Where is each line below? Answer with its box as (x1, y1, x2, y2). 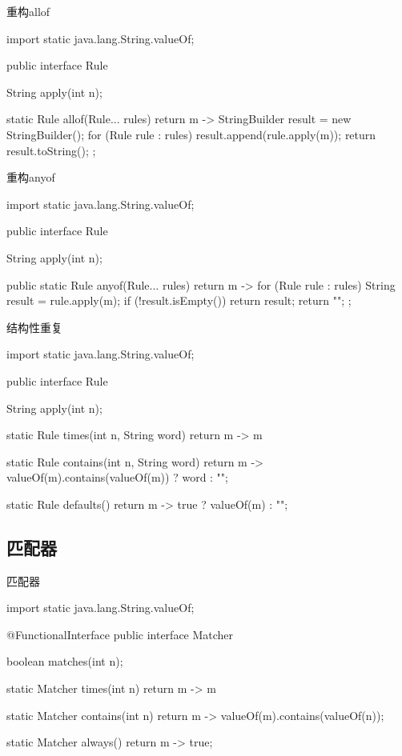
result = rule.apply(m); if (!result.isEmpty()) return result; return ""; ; (6, 292, 352, 309)
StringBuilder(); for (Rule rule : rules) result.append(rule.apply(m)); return (6, 126, 376, 142)
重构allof (6, 3, 50, 19)
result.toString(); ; (6, 142, 96, 158)
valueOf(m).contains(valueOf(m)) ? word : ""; (6, 469, 228, 486)
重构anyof (6, 169, 55, 186)
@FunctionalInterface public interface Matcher (6, 626, 234, 642)
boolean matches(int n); (6, 653, 123, 670)
